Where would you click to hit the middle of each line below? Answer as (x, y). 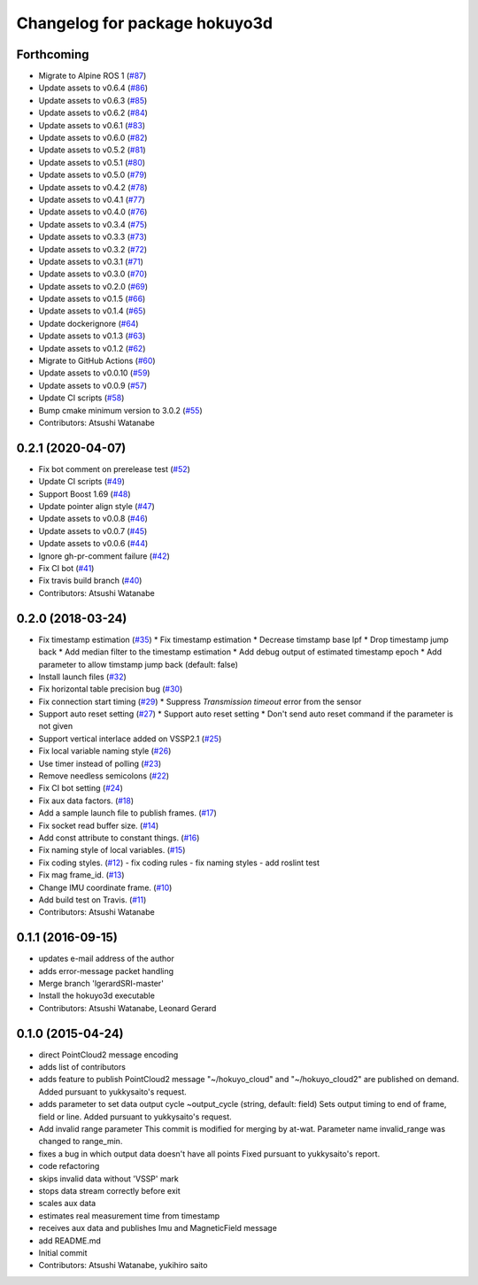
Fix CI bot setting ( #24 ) (81, 788)
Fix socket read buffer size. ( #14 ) (99, 825)
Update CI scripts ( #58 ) (81, 398)
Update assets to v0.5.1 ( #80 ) (92, 162)
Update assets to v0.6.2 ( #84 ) (93, 113)
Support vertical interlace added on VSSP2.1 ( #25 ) (130, 739)
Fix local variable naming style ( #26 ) (105, 751)
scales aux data (67, 1204)
